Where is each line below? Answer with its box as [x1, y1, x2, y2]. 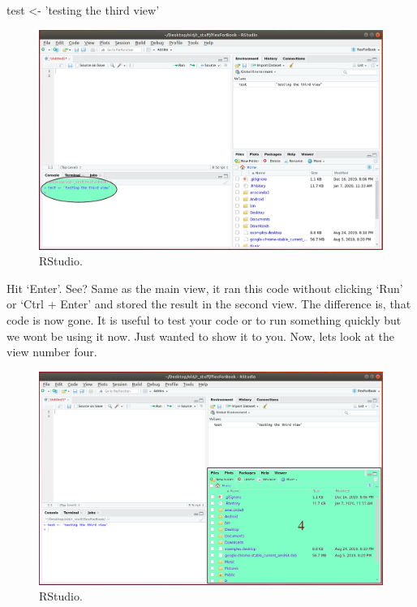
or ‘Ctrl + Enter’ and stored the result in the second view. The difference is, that [6, 295, 411, 312]
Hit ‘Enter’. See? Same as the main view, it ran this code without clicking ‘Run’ [6, 279, 403, 296]
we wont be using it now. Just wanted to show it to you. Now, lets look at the [6, 327, 395, 344]
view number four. [6, 343, 97, 360]
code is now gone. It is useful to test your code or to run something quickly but [6, 312, 402, 329]
